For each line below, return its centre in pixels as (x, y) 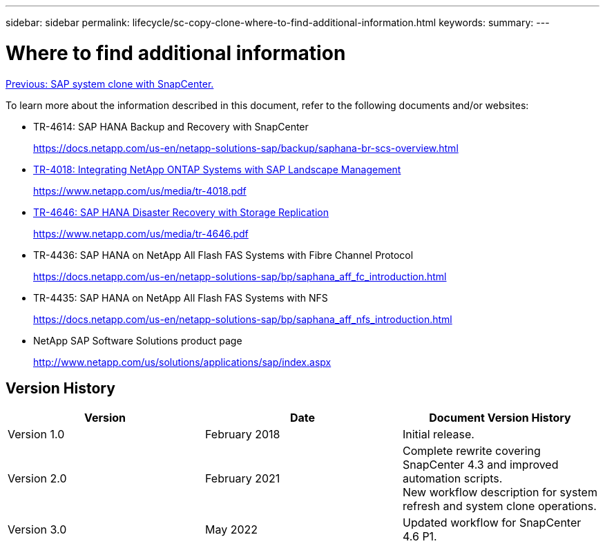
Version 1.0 (36, 435)
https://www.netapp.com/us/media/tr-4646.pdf (141, 233)
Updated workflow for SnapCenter (492, 523)
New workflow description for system (500, 493)
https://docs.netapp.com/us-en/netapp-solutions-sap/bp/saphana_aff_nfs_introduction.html (243, 319)
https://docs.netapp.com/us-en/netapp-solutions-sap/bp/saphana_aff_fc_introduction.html (240, 276)
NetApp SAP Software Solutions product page (138, 340)
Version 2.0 (37, 479)
